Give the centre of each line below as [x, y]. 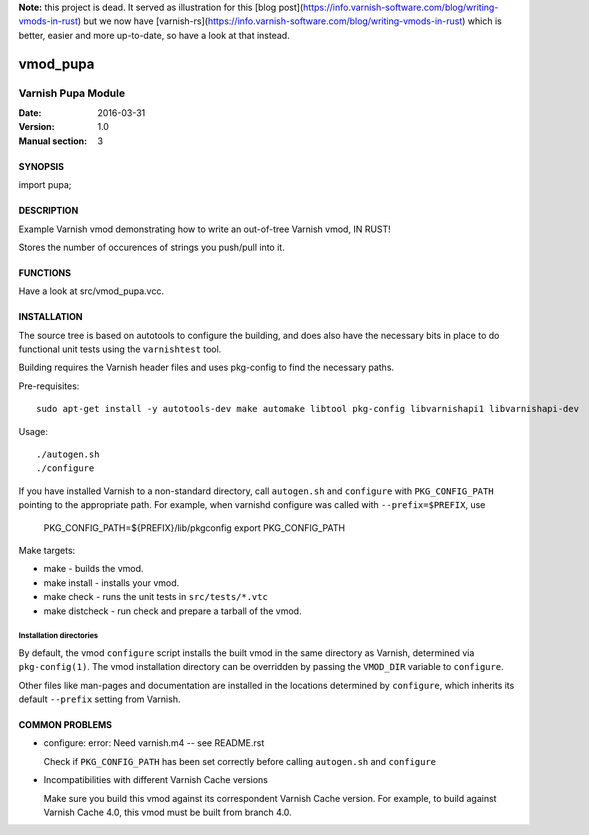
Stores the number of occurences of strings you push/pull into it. [151, 247]
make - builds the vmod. [93, 569]
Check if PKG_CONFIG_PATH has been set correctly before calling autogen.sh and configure [240, 761]
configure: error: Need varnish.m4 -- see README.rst [154, 743]
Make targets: [47, 550]
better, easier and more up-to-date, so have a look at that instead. [154, 35]
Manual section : [53, 141]
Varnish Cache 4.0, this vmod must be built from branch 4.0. [167, 812]
